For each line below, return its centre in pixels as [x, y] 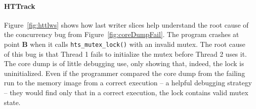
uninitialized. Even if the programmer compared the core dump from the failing [125, 73]
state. [12, 102]
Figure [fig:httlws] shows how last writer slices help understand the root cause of [126, 24]
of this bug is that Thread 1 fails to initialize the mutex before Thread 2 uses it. [126, 54]
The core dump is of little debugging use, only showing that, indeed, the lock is [124, 63]
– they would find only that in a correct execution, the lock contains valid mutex [126, 92]
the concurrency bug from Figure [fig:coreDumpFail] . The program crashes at [122, 34]
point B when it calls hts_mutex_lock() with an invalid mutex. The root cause [125, 44]
